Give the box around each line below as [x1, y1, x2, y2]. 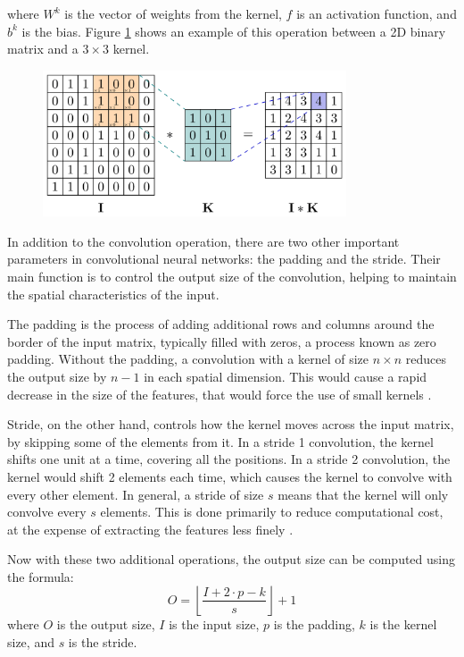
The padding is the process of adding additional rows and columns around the [7, 315, 435, 333]
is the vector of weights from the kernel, [64, 4, 282, 22]
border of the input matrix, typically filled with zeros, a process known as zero [7, 332, 436, 350]
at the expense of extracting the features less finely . [7, 519, 294, 538]
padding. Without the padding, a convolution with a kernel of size [7, 350, 369, 368]
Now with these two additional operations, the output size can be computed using [7, 550, 456, 569]
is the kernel [369, 615, 437, 634]
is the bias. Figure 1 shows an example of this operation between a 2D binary [21, 21, 446, 40]
